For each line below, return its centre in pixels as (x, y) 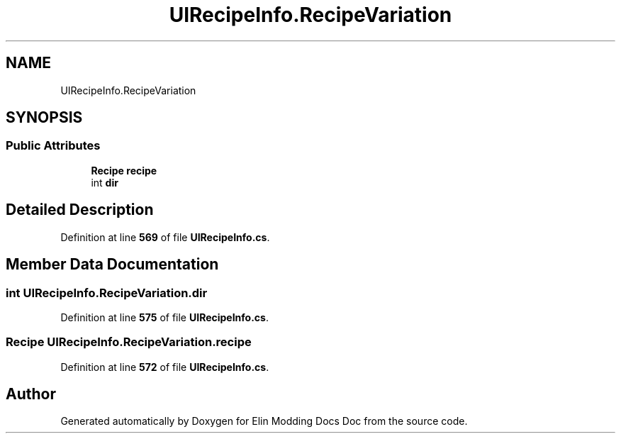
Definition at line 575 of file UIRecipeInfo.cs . (164, 317)
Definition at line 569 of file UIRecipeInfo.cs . (165, 237)
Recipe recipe (124, 170)
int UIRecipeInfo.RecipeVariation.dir (107, 293)
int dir (105, 182)
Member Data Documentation (112, 265)
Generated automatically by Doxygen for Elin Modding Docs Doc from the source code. (264, 421)
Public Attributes (53, 146)
